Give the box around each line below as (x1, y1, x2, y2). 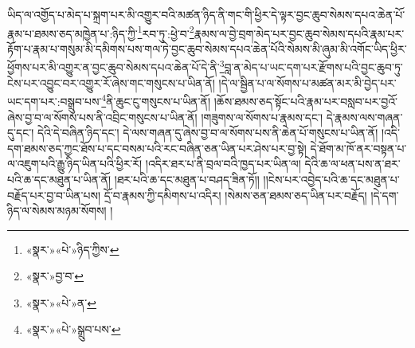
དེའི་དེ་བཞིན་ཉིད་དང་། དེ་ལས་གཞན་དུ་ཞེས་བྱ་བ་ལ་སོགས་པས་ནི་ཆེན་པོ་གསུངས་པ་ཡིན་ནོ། (37, 124, 378, 141)
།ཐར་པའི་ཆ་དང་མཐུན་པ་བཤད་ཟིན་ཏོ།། (114, 170, 260, 187)
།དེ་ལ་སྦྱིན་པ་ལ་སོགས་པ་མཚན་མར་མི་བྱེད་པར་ (218, 74, 397, 91)
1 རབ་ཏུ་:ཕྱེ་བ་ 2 (137, 22, 194, 41)
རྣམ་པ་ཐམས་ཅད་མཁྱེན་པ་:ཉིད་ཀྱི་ (7, 25, 138, 41)
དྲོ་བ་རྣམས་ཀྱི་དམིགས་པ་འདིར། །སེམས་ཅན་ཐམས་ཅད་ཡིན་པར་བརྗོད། (104, 186, 367, 203)
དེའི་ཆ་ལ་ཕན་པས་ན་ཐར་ (304, 155, 401, 172)
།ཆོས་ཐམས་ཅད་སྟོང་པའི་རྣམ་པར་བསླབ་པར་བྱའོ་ (213, 92, 398, 109)
